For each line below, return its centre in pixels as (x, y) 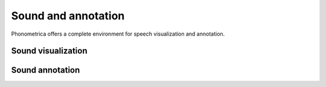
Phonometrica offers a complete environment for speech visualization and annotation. (118, 34)
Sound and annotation (68, 16)
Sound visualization (49, 51)
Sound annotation (46, 70)
